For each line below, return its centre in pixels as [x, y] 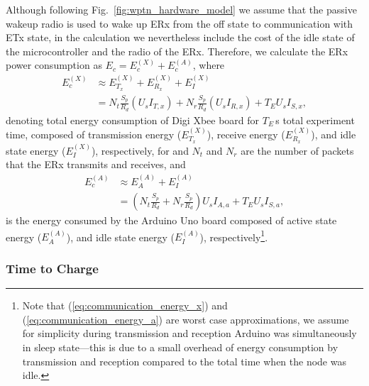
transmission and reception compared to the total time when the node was [184, 361]
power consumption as [54, 65]
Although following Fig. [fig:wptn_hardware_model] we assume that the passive [181, 9]
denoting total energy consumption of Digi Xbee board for [133, 120]
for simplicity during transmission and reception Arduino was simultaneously [189, 333]
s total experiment [315, 120]
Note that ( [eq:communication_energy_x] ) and [125, 305]
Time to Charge [52, 268]
